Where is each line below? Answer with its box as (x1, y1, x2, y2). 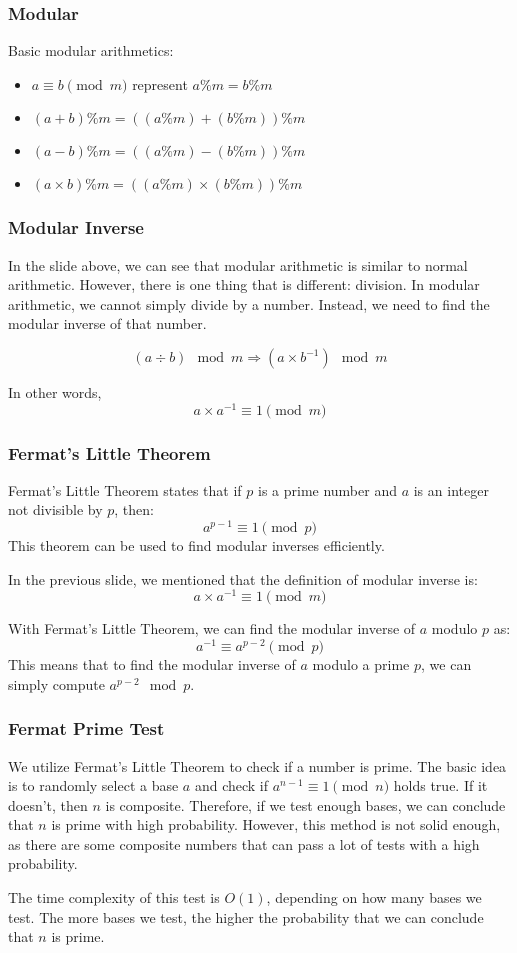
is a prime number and (257, 479, 397, 500)
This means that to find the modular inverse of (8, 654, 296, 675)
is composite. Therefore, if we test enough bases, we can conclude (105, 794, 506, 815)
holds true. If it (393, 775, 488, 796)
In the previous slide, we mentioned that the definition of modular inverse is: (8, 568, 478, 589)
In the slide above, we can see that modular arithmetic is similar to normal (8, 254, 468, 275)
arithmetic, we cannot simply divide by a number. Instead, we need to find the (8, 293, 490, 314)
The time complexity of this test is (8, 887, 220, 908)
